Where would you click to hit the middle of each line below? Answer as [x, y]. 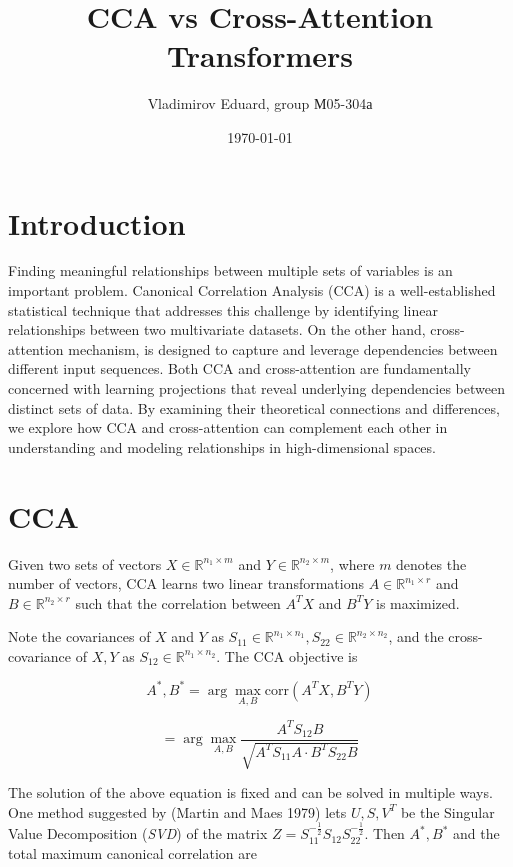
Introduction [97, 222]
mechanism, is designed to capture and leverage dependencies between [283, 348]
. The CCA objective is [287, 655]
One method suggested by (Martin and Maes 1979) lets [177, 811]
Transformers [259, 55]
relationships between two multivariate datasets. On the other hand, [217, 329]
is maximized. [418, 602]
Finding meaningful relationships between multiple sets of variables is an [230, 270]
